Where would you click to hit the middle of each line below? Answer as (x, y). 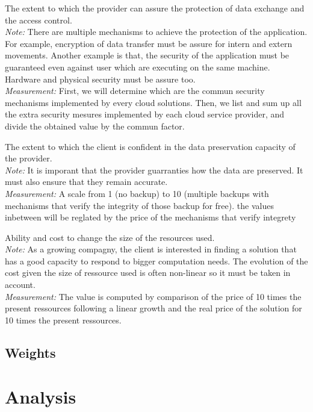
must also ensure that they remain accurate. (86, 182)
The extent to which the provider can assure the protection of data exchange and (155, 8)
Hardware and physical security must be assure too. (100, 79)
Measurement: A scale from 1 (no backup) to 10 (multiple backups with (137, 193)
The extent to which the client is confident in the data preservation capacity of (150, 146)
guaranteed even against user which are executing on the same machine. (138, 67)
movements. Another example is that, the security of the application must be (147, 55)
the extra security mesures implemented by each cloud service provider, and (145, 114)
